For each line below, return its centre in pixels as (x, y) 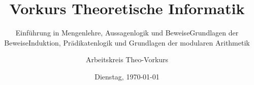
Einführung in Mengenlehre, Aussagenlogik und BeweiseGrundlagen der (127, 33)
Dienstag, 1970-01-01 (127, 76)
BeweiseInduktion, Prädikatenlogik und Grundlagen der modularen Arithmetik (127, 42)
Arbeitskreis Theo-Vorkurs (127, 59)
